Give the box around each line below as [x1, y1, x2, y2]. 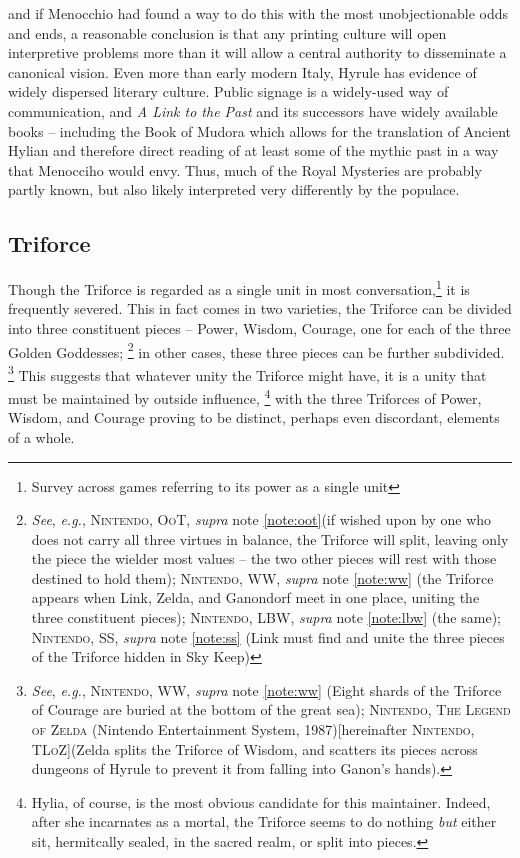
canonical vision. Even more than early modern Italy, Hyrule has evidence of [8, 61, 477, 82]
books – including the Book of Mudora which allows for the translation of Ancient [8, 120, 512, 141]
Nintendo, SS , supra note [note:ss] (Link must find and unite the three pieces [31, 626, 505, 647]
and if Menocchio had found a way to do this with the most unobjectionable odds [8, 3, 508, 23]
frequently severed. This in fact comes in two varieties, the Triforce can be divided [8, 298, 512, 319]
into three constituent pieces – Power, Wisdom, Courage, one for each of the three [8, 317, 511, 338]
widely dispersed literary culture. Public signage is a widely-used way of [8, 81, 449, 102]
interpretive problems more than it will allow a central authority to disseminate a [8, 42, 507, 63]
